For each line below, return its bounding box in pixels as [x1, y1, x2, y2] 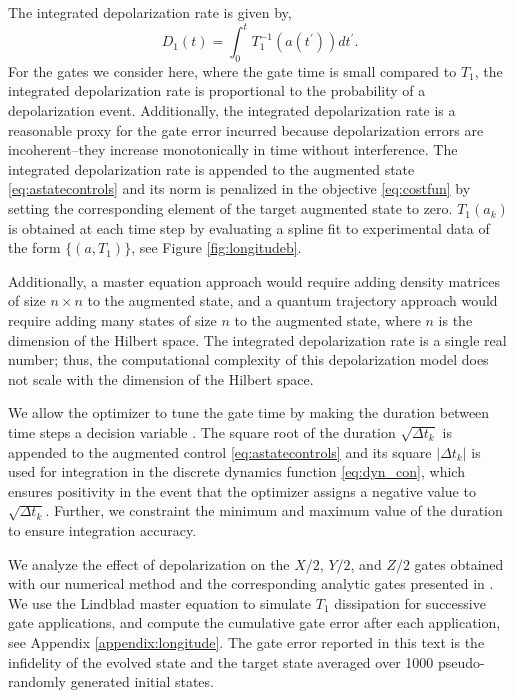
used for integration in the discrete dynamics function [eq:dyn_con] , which [8, 461, 465, 482]
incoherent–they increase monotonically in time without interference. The [8, 139, 458, 160]
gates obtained [414, 553, 504, 574]
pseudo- [437, 651, 485, 672]
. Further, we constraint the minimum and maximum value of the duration [45, 500, 503, 521]
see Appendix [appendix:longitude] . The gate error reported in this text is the [8, 631, 485, 652]
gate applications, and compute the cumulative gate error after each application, [8, 612, 501, 633]
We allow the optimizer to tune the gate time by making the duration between [8, 402, 490, 423]
